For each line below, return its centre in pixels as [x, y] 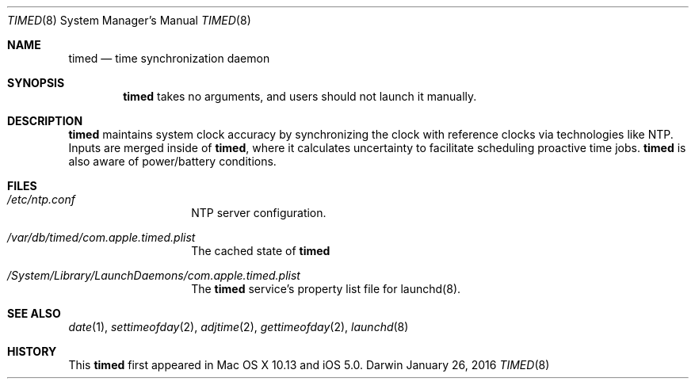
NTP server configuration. [259, 213]
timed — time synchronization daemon [169, 58]
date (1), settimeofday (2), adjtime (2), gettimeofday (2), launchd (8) [239, 327]
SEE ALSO [34, 313]
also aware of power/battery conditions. [172, 161]
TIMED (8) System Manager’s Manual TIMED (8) [129, 20]
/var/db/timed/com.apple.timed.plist [101, 237]
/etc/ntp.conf [41, 199]
